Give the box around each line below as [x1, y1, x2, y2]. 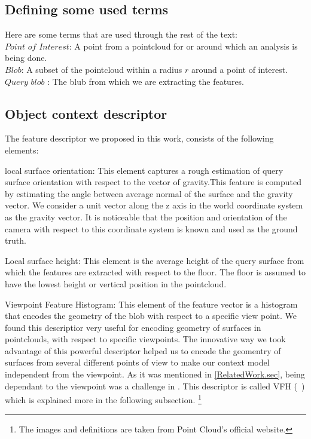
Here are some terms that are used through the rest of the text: [5, 28, 237, 41]
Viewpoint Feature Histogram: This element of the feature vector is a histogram [5, 297, 298, 310]
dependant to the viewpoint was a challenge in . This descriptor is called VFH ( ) [5, 379, 305, 392]
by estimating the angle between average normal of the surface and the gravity [5, 187, 293, 199]
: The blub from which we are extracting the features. [47, 75, 245, 87]
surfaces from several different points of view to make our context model [5, 356, 270, 369]
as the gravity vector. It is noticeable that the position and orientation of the [5, 210, 287, 223]
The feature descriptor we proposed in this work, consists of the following [5, 132, 274, 145]
